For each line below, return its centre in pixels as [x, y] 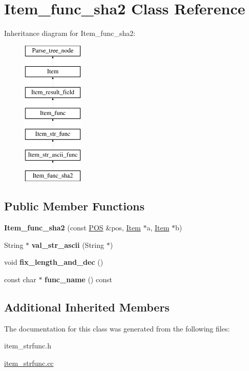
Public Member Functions [74, 206]
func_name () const [78, 279]
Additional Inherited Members [87, 307]
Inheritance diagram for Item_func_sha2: [70, 33]
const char [20, 279]
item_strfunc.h [28, 346]
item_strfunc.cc [29, 363]
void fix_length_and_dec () [54, 262]
